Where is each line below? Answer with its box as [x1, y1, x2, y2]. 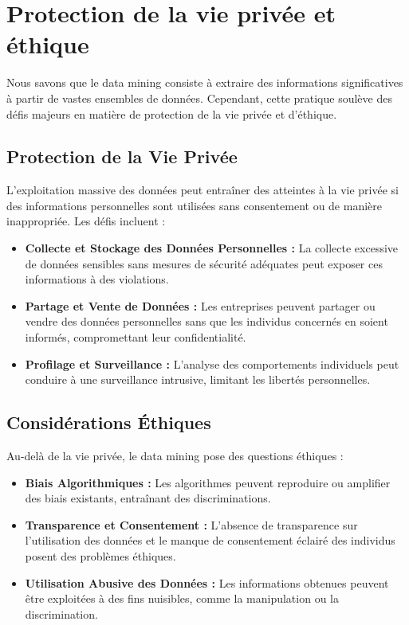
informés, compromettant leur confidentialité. [25, 329, 246, 346]
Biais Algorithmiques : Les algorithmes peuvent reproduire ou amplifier [25, 474, 391, 490]
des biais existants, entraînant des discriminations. [25, 490, 271, 506]
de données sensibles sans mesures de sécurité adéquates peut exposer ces [25, 255, 383, 271]
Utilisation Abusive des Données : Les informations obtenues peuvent [25, 574, 389, 591]
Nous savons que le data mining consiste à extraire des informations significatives [6, 74, 403, 91]
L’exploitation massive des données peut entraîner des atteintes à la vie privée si [6, 182, 399, 198]
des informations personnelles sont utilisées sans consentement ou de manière [6, 197, 383, 213]
